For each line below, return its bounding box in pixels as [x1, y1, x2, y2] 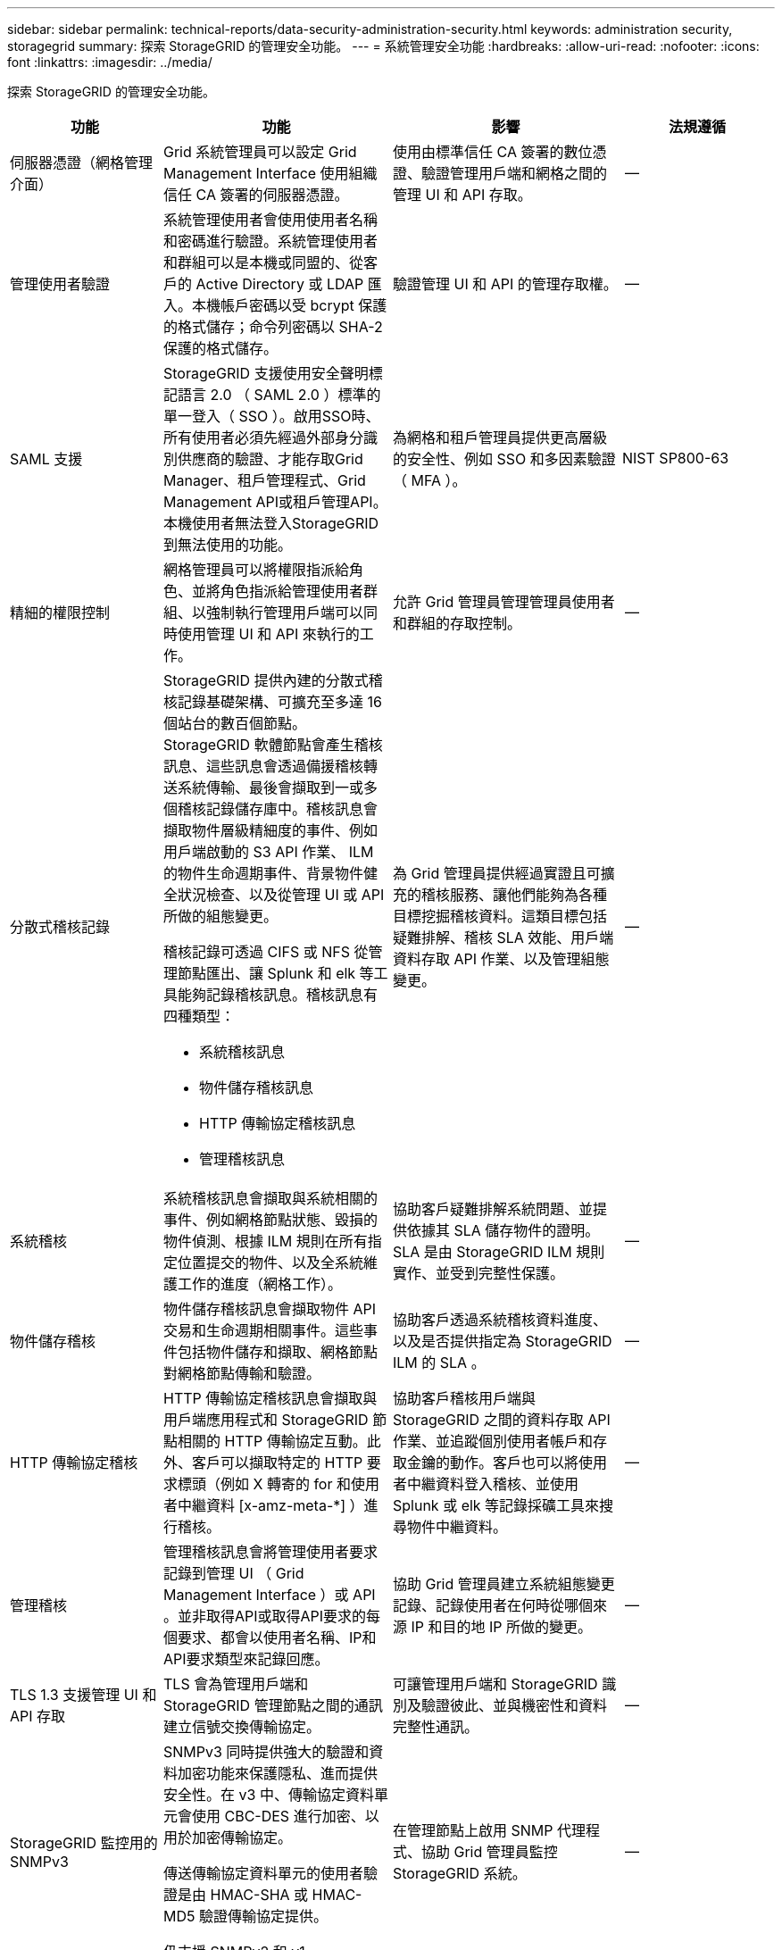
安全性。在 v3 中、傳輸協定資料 [163, 1786, 374, 1804]
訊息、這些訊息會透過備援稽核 [163, 757, 364, 775]
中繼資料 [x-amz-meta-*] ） [178, 1496, 364, 1514]
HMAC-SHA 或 [210, 1886, 309, 1904]
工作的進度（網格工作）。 [178, 1275, 343, 1293]
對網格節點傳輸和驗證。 [163, 1364, 321, 1382]
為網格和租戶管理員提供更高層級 [393, 429, 608, 446]
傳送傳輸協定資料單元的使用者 [163, 1864, 364, 1882]
